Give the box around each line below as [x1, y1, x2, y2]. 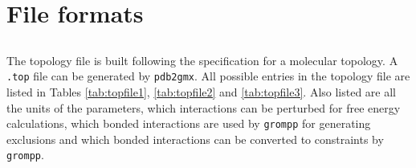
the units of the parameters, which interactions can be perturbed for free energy [6, 99, 401, 116]
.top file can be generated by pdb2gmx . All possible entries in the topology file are [6, 68, 410, 84]
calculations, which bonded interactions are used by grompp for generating [6, 115, 371, 132]
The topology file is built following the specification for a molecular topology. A [6, 51, 398, 68]
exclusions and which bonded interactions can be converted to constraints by [6, 130, 384, 147]
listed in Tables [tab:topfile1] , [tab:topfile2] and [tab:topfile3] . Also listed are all [6, 84, 397, 100]
